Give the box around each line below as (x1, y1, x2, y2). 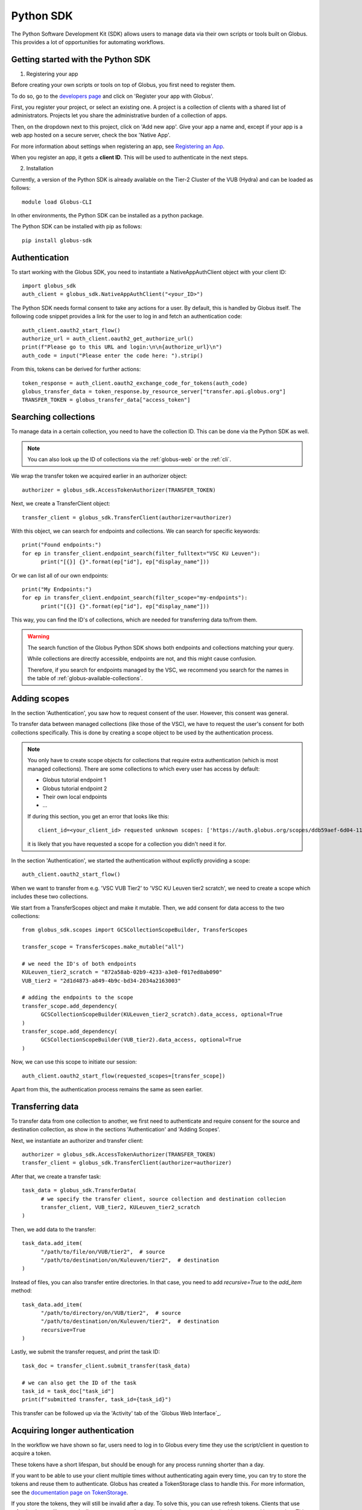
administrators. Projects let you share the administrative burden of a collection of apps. (11, 112, 227, 119)
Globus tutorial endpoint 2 (42, 785, 107, 792)
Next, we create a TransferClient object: (11, 500, 111, 507)
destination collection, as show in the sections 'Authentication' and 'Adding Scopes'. (11, 1126, 220, 1133)
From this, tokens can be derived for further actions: (11, 365, 141, 373)
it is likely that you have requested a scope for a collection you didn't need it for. (27, 840, 226, 847)
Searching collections (11, 412, 95, 422)
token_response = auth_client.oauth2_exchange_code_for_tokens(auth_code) (22, 379, 248, 387)
